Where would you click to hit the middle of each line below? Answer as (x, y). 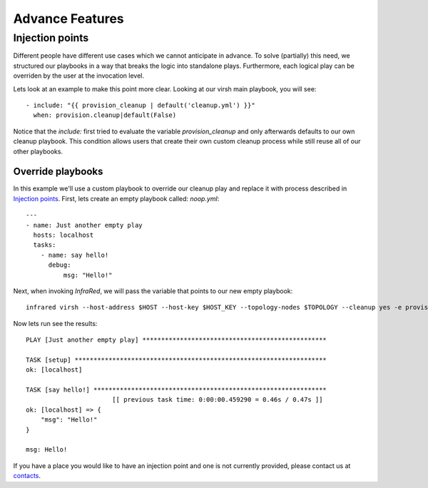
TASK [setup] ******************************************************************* (177, 360)
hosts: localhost (63, 235)
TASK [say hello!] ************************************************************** (177, 390)
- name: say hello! (75, 255)
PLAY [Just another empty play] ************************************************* (177, 340)
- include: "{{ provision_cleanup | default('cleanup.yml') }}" (141, 105)
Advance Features (68, 19)
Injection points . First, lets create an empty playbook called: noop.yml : (116, 198)
